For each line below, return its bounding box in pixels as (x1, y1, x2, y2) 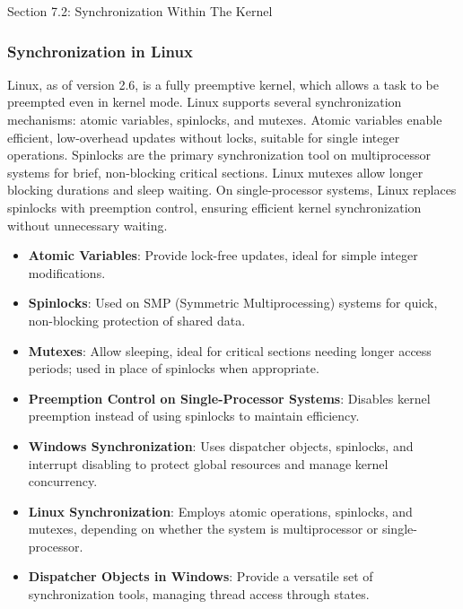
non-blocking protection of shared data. (28, 310, 246, 329)
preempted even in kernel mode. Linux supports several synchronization (7, 92, 402, 111)
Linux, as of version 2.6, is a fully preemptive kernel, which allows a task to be (7, 74, 439, 93)
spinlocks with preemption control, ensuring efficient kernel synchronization (7, 197, 422, 216)
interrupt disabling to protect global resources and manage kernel (28, 454, 389, 473)
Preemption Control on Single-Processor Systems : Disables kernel (28, 388, 431, 407)
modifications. (28, 263, 106, 282)
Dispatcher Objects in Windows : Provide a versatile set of (28, 567, 373, 586)
